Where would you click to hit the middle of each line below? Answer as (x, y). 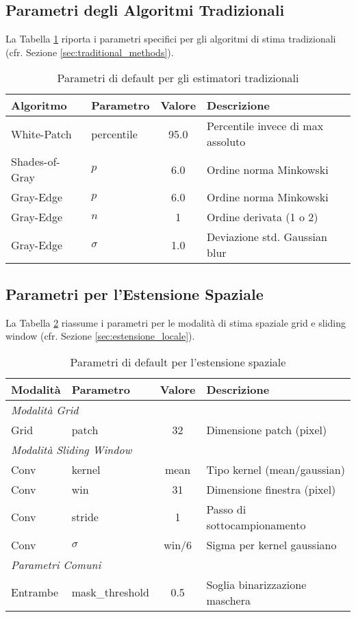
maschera (228, 600)
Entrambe (35, 592)
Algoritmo (39, 105)
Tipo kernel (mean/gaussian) (276, 469)
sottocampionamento (256, 525)
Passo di (226, 509)
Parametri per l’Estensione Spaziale (135, 293)
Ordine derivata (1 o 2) (263, 217)
